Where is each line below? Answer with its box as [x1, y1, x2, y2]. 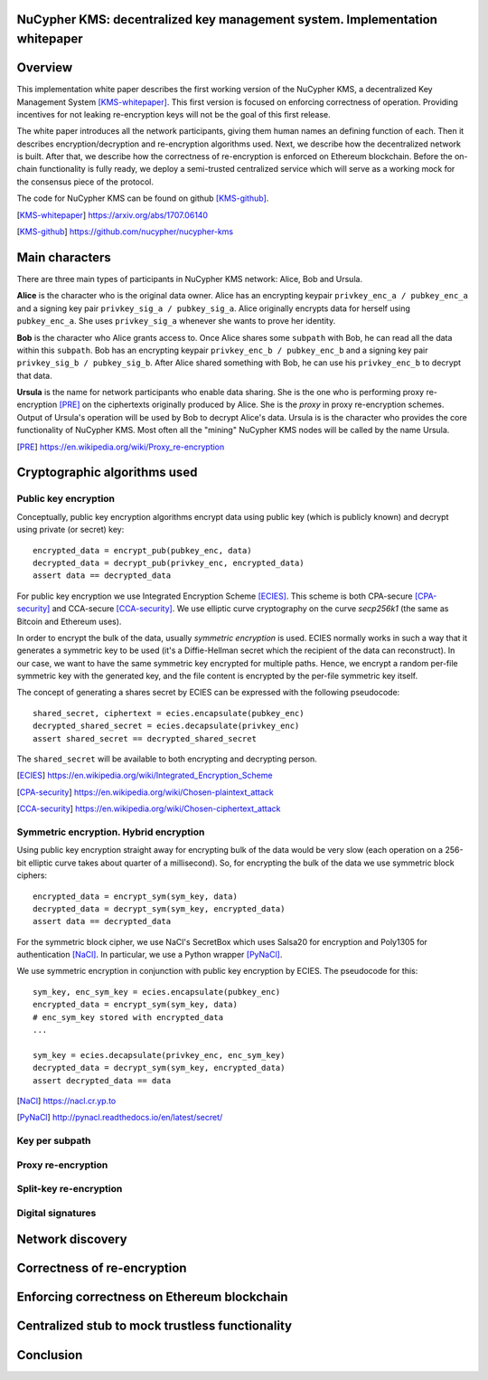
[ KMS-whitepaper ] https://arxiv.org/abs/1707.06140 [16, 209, 208, 221]
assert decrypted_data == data [33, 1075, 172, 1085]
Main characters [16, 250, 112, 265]
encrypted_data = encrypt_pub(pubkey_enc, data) [33, 545, 252, 555]
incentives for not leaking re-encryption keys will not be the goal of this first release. [16, 109, 332, 119]
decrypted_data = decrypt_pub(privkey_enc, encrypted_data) [33, 557, 305, 568]
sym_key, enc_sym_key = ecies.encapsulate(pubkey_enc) [33, 987, 281, 997]
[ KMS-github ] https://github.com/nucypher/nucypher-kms [16, 226, 234, 237]
